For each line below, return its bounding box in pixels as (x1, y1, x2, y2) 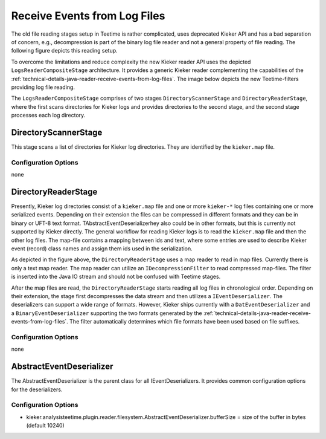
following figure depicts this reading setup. (11, 47, 118, 54)
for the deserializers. (11, 386, 63, 393)
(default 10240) (26, 422, 65, 429)
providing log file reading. (11, 83, 75, 91)
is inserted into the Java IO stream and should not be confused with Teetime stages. (11, 273, 221, 281)
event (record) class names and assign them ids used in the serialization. (11, 245, 193, 252)
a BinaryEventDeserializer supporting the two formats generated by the (11, 309, 202, 317)
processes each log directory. (11, 112, 86, 119)
